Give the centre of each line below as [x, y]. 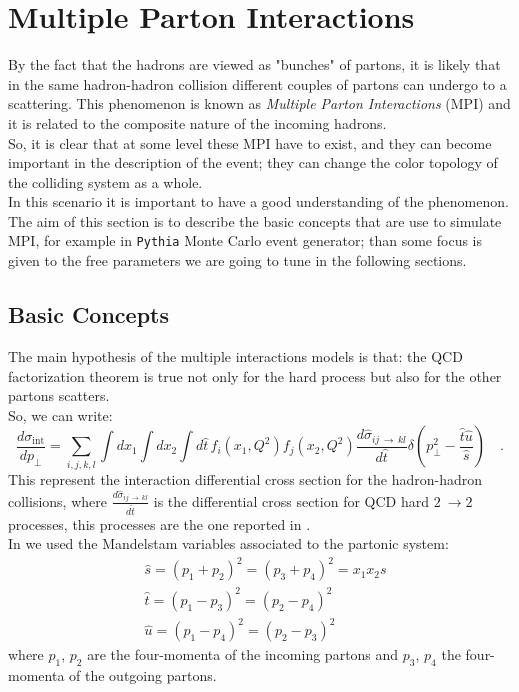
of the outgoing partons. [143, 675]
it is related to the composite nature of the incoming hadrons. [197, 122]
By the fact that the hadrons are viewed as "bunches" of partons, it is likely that [254, 64]
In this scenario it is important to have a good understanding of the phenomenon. [258, 201]
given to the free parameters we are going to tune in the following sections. [237, 260]
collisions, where [57, 500]
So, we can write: [60, 414]
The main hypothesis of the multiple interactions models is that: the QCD [235, 355]
